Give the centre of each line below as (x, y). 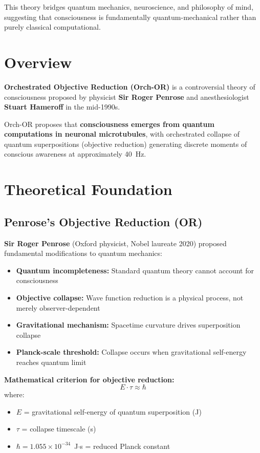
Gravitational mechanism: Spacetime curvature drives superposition (128, 325)
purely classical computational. (52, 27)
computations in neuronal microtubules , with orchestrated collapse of (122, 134)
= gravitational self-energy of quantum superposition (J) (113, 411)
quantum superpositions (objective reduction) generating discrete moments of (126, 144)
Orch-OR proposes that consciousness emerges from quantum (109, 124)
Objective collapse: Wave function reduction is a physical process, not (130, 298)
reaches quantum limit (51, 362)
